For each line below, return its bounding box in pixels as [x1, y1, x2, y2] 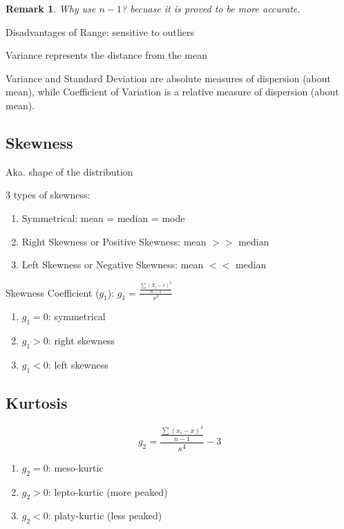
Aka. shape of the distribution [6, 164, 133, 178]
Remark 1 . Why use [6, 1, 96, 15]
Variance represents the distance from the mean [6, 48, 208, 62]
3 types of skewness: [6, 187, 90, 202]
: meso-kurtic [48, 460, 104, 474]
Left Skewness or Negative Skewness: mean [21, 257, 204, 272]
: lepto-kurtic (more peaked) [48, 484, 168, 499]
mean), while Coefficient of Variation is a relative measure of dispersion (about [6, 84, 339, 99]
